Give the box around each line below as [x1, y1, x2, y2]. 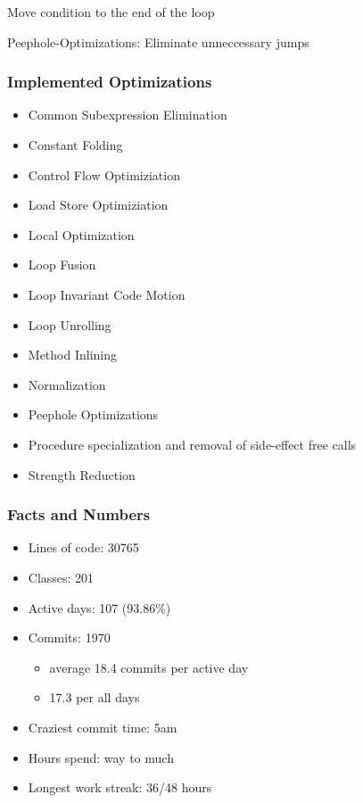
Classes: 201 [28, 567, 95, 586]
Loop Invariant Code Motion [28, 285, 186, 303]
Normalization [28, 375, 106, 393]
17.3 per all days [49, 688, 140, 707]
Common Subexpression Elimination [28, 105, 227, 124]
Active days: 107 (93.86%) [28, 598, 171, 617]
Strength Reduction [28, 465, 136, 484]
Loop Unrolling [28, 315, 111, 334]
